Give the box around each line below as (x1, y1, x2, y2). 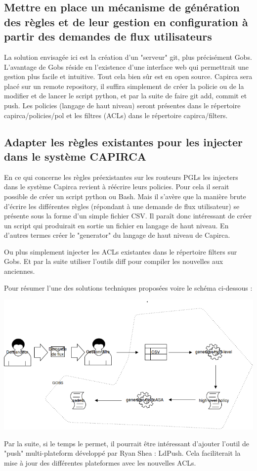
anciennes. (4, 266, 35, 276)
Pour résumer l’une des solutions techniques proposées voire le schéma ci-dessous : (4, 282, 253, 293)
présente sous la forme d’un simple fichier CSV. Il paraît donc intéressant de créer (4, 211, 252, 221)
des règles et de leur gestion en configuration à (4, 14, 248, 29)
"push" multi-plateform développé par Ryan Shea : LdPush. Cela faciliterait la (4, 448, 241, 458)
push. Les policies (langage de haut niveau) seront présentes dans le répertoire (4, 100, 241, 110)
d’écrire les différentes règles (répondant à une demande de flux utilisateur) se (4, 201, 240, 211)
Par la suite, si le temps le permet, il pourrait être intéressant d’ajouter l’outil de (4, 438, 249, 448)
